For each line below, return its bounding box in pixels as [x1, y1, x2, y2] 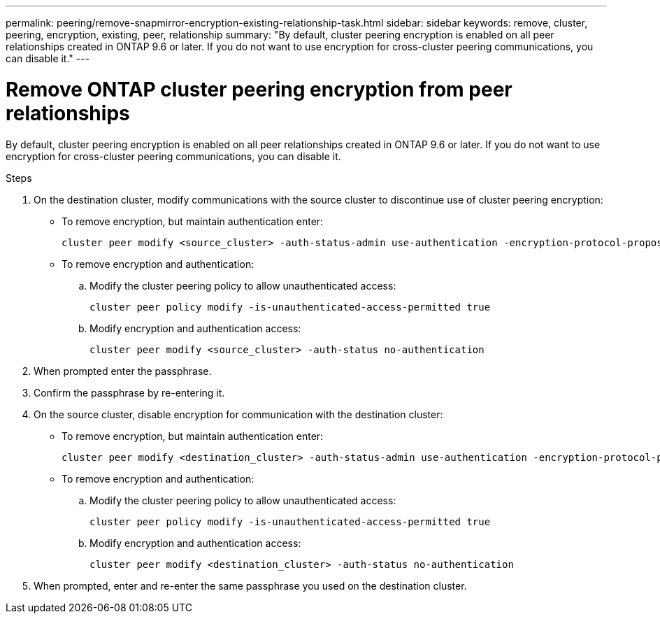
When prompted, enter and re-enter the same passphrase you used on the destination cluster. [34, 579, 467, 592]
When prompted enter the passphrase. [34, 364, 212, 377]
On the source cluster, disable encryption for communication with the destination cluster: [34, 408, 443, 420]
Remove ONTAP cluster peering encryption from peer [6, 77, 512, 101]
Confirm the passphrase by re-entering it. [34, 386, 225, 399]
